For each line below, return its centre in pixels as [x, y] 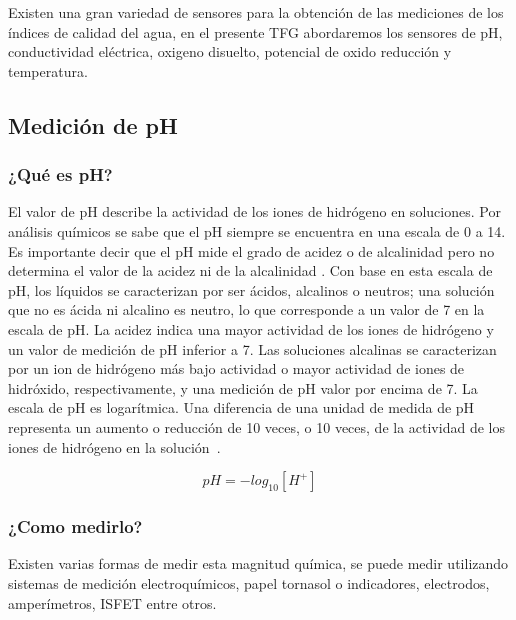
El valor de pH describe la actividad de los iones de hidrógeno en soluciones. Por [254, 211]
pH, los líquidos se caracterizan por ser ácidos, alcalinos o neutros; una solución [251, 289]
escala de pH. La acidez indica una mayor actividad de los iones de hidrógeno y [251, 328]
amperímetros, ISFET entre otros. [112, 602]
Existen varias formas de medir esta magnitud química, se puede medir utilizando [258, 563]
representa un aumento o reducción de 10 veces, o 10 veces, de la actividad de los [256, 426]
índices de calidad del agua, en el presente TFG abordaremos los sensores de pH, [255, 31]
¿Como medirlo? [75, 526]
